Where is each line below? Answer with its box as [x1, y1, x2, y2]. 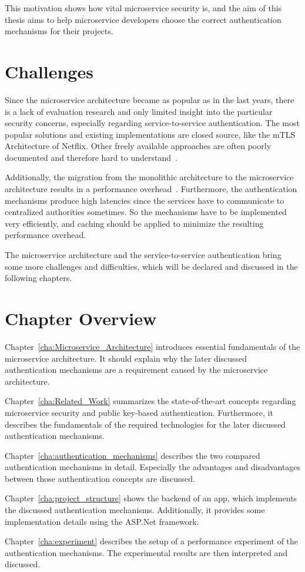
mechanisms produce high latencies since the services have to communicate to [5, 194, 284, 206]
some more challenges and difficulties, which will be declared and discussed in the [5, 260, 298, 272]
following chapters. [5, 272, 72, 284]
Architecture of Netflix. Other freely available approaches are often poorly [5, 140, 272, 152]
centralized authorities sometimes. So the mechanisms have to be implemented [5, 206, 287, 218]
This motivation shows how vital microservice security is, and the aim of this [5, 2, 282, 14]
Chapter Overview [5, 306, 157, 330]
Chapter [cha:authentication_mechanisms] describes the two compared [5, 449, 260, 461]
